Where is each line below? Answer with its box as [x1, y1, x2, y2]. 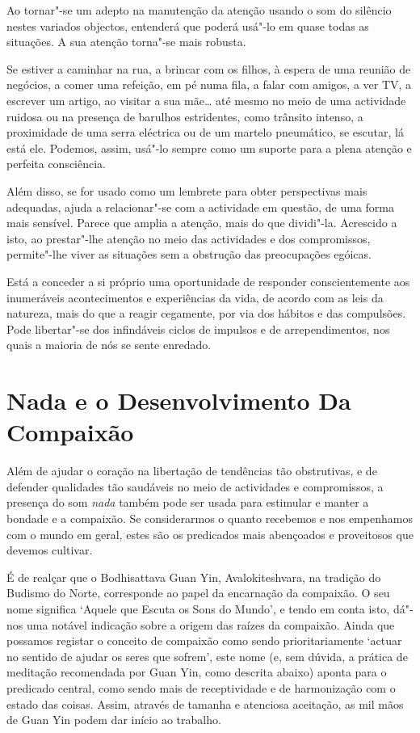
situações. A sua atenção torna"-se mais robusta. [6, 33, 246, 50]
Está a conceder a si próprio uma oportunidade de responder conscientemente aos [6, 272, 410, 289]
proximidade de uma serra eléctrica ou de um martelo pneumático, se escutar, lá [6, 124, 404, 141]
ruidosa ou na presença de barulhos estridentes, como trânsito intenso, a [6, 107, 363, 124]
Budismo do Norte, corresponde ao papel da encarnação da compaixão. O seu [6, 584, 390, 601]
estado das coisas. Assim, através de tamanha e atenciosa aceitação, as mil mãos [6, 695, 404, 712]
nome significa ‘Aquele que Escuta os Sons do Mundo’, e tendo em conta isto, [6, 600, 390, 617]
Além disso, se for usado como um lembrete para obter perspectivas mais [6, 182, 367, 199]
